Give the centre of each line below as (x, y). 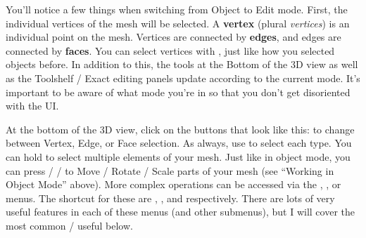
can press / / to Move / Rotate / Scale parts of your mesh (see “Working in (170, 170)
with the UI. (32, 106)
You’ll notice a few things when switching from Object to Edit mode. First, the (177, 9)
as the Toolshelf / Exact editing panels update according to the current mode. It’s (183, 78)
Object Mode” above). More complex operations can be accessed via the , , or (173, 184)
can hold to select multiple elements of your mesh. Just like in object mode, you (178, 156)
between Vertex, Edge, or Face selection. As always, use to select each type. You (179, 143)
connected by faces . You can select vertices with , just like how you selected (170, 50)
